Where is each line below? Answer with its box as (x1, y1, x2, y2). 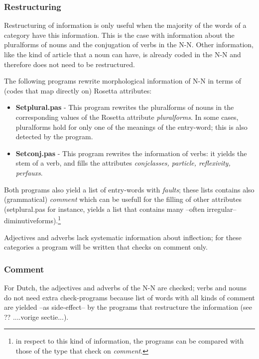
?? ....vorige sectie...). (4, 311, 69, 322)
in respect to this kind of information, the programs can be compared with (15, 336, 244, 346)
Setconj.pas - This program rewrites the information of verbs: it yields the (15, 148, 247, 158)
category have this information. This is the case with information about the (4, 29, 235, 40)
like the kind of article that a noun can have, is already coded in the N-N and (4, 49, 241, 59)
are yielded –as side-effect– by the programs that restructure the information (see (4, 302, 253, 312)
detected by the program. (15, 131, 93, 142)
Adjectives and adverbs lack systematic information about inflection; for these (4, 232, 242, 242)
